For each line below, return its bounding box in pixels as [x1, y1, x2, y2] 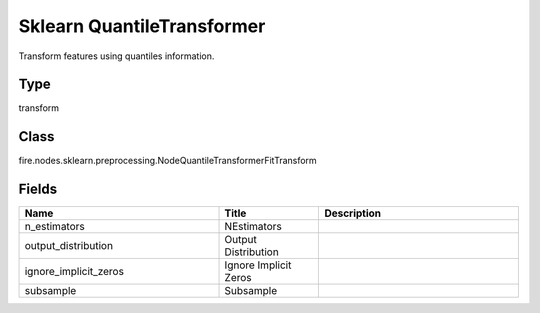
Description [324, 206, 382, 220]
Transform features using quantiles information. [18, 50, 215, 62]
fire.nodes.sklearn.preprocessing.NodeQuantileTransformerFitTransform [18, 155, 317, 167]
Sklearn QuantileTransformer [18, 15, 266, 37]
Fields [18, 181, 58, 198]
